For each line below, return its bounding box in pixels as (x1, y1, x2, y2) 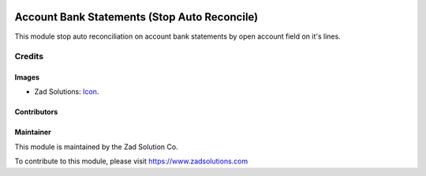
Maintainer (14, 127, 51, 137)
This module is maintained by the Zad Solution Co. (14, 142, 178, 152)
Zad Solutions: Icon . (34, 87, 99, 96)
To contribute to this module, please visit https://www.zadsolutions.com (14, 156, 248, 166)
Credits (14, 51, 43, 62)
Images (14, 73, 39, 82)
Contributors (14, 107, 58, 117)
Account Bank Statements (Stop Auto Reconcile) (14, 10, 259, 24)
